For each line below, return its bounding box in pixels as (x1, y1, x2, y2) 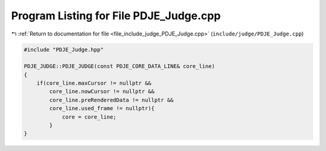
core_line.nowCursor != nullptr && (49, 88, 155, 95)
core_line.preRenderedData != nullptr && (49, 96, 174, 103)
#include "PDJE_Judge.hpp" (24, 46, 104, 53)
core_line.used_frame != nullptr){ (49, 105, 155, 112)
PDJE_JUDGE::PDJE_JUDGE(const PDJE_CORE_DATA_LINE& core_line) (24, 63, 216, 70)
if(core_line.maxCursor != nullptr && (36, 80, 152, 87)
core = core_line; (62, 113, 117, 120)
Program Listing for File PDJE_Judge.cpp (11, 9, 221, 22)
